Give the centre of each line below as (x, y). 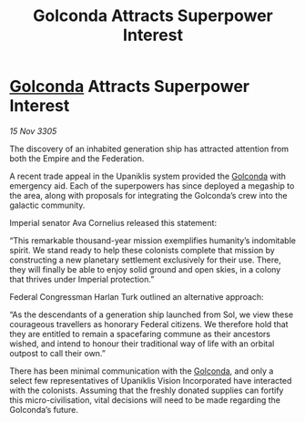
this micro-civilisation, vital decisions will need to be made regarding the (145, 400)
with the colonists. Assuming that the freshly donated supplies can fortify (147, 390)
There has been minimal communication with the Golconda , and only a (142, 371)
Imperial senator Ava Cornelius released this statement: (113, 222)
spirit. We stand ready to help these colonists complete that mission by (142, 250)
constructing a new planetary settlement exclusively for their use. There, (146, 260)
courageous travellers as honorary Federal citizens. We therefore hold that (149, 324)
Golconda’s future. (44, 409)
